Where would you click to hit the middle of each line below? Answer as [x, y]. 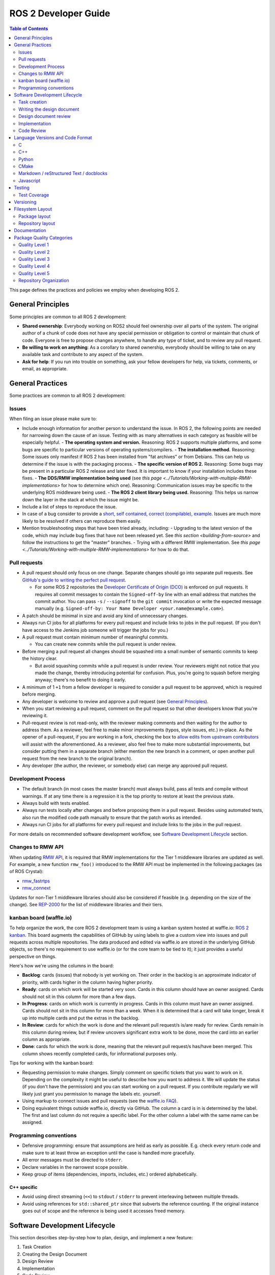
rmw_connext [36, 888]
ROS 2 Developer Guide [60, 13]
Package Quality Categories [43, 238]
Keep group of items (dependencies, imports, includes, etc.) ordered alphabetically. [110, 1174]
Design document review [45, 116]
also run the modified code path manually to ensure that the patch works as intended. [112, 817]
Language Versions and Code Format [53, 138]
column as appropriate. [47, 1039]
